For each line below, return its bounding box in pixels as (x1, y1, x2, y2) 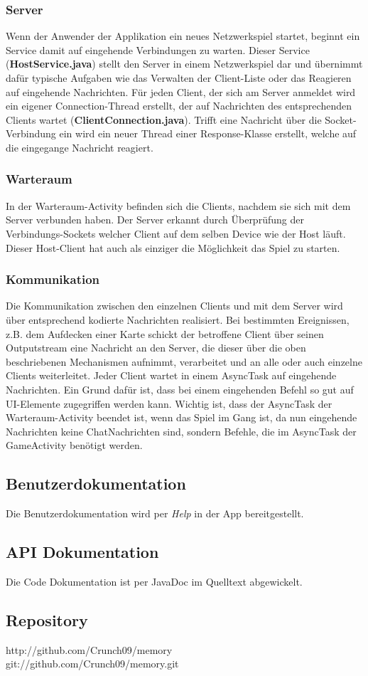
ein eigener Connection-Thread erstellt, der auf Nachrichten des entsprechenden (6, 98, 352, 113)
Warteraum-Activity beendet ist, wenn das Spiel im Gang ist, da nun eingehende (6, 410, 357, 425)
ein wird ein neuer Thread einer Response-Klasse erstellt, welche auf (59, 126, 357, 141)
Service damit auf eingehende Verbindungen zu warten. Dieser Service (6, 42, 310, 57)
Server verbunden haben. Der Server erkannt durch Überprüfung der (6, 212, 304, 227)
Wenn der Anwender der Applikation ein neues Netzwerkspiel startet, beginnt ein (6, 28, 360, 43)
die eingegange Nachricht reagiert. (6, 139, 153, 154)
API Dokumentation (6, 541, 159, 563)
